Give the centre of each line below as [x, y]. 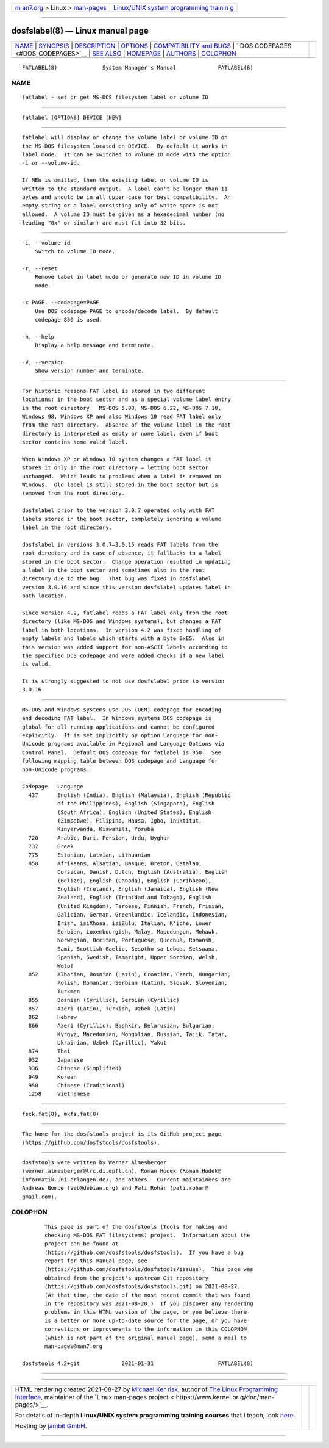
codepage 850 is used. [69, 320]
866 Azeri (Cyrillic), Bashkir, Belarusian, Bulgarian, [122, 1026]
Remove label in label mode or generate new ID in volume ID [128, 277]
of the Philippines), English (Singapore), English [136, 804]
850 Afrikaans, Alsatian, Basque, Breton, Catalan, [115, 863]
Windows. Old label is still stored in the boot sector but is [120, 485]
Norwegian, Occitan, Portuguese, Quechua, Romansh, [136, 940]
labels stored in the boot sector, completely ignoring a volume [122, 519]
